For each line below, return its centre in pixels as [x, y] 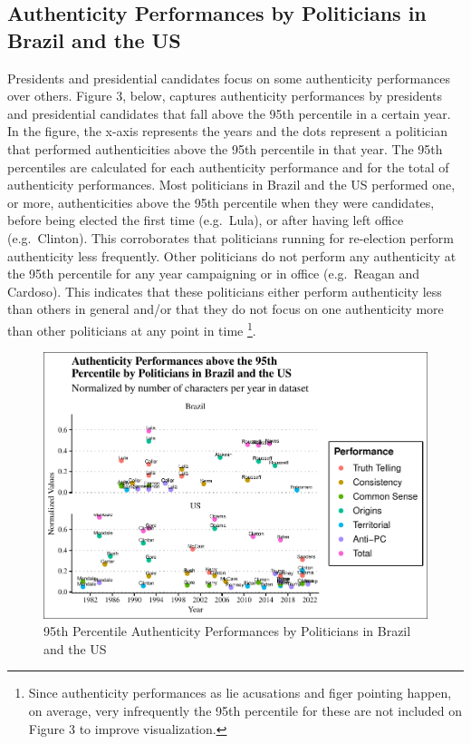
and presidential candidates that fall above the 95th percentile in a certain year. [229, 113]
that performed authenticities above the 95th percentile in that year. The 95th [225, 148]
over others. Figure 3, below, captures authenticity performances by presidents [225, 96]
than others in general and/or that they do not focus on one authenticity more [226, 309]
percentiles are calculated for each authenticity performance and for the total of [228, 166]
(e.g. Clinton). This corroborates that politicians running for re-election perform [231, 237]
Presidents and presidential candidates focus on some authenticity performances [229, 78]
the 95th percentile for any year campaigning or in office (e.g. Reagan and [213, 274]
